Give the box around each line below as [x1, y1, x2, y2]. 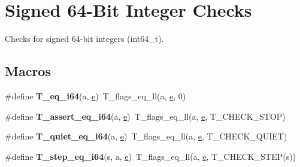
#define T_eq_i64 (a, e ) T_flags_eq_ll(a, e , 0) [5, 89, 186, 102]
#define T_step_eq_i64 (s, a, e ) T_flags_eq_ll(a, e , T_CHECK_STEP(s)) [5, 150, 296, 162]
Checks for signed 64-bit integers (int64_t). [5, 32, 164, 45]
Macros [5, 62, 51, 80]
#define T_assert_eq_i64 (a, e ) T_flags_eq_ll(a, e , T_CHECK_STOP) [5, 110, 286, 122]
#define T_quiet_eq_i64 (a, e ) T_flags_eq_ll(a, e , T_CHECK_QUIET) [5, 130, 287, 142]
